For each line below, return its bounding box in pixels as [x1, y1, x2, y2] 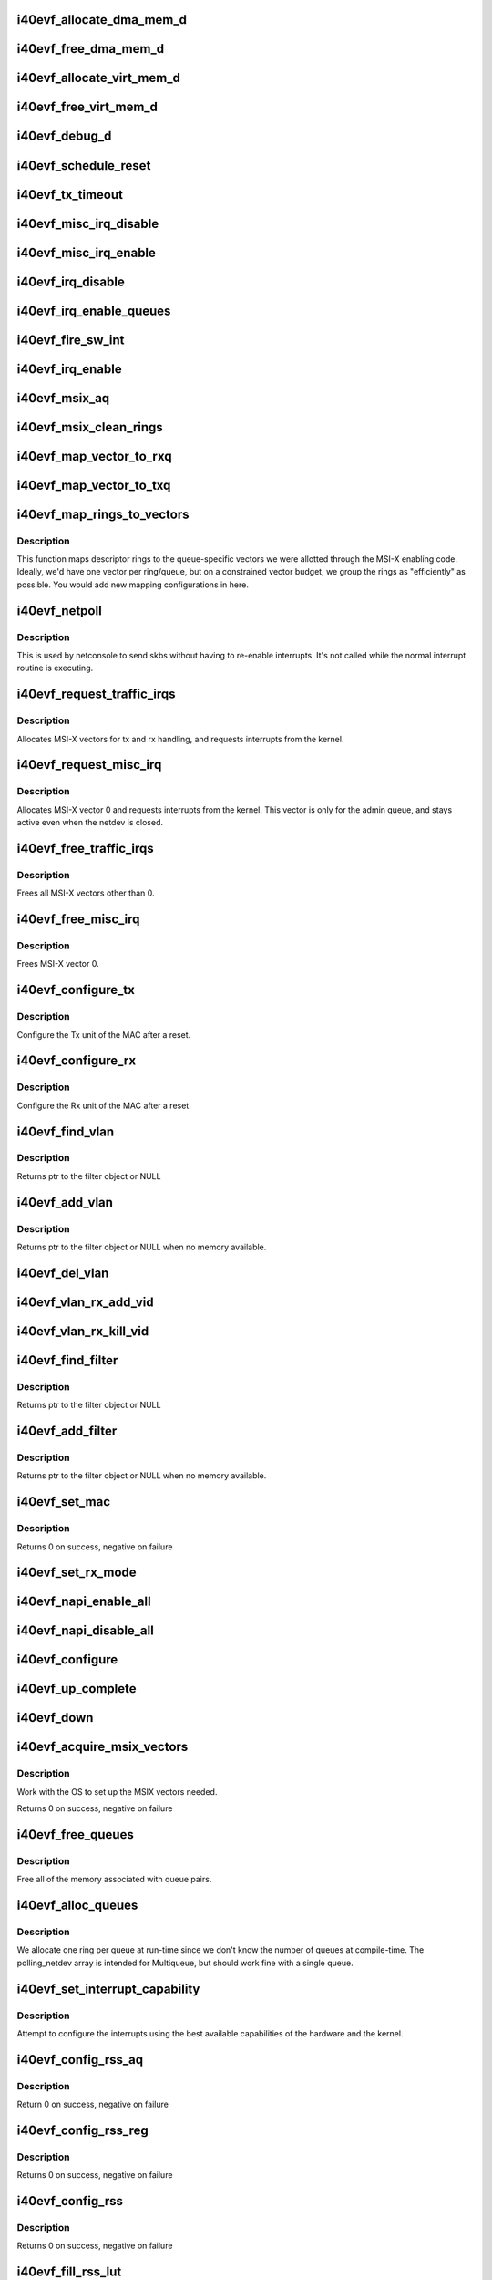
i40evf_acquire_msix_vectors [16, 1739, 189, 1755]
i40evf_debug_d [16, 129, 112, 144]
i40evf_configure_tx [16, 982, 136, 998]
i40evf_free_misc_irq [16, 912, 140, 928]
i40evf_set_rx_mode [16, 1565, 137, 1580]
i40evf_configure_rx [16, 1053, 137, 1069]
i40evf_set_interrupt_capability [16, 1981, 200, 1996]
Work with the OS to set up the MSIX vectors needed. [16, 1786, 218, 1797]
